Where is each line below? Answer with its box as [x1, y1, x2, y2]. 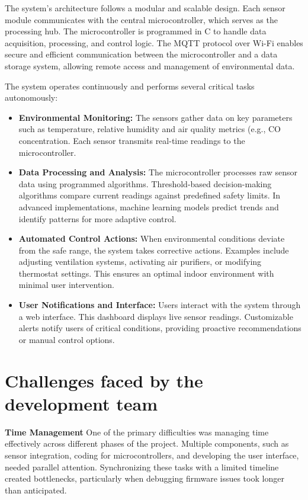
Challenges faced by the [5, 368, 203, 392]
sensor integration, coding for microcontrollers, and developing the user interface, [5, 448, 299, 461]
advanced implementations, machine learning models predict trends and [18, 200, 279, 213]
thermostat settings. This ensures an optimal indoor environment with [18, 267, 274, 279]
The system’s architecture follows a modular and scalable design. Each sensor [5, 2, 285, 14]
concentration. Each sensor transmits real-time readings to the [18, 134, 245, 146]
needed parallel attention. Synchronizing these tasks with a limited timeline [5, 460, 279, 473]
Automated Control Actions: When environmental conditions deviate [18, 232, 285, 245]
